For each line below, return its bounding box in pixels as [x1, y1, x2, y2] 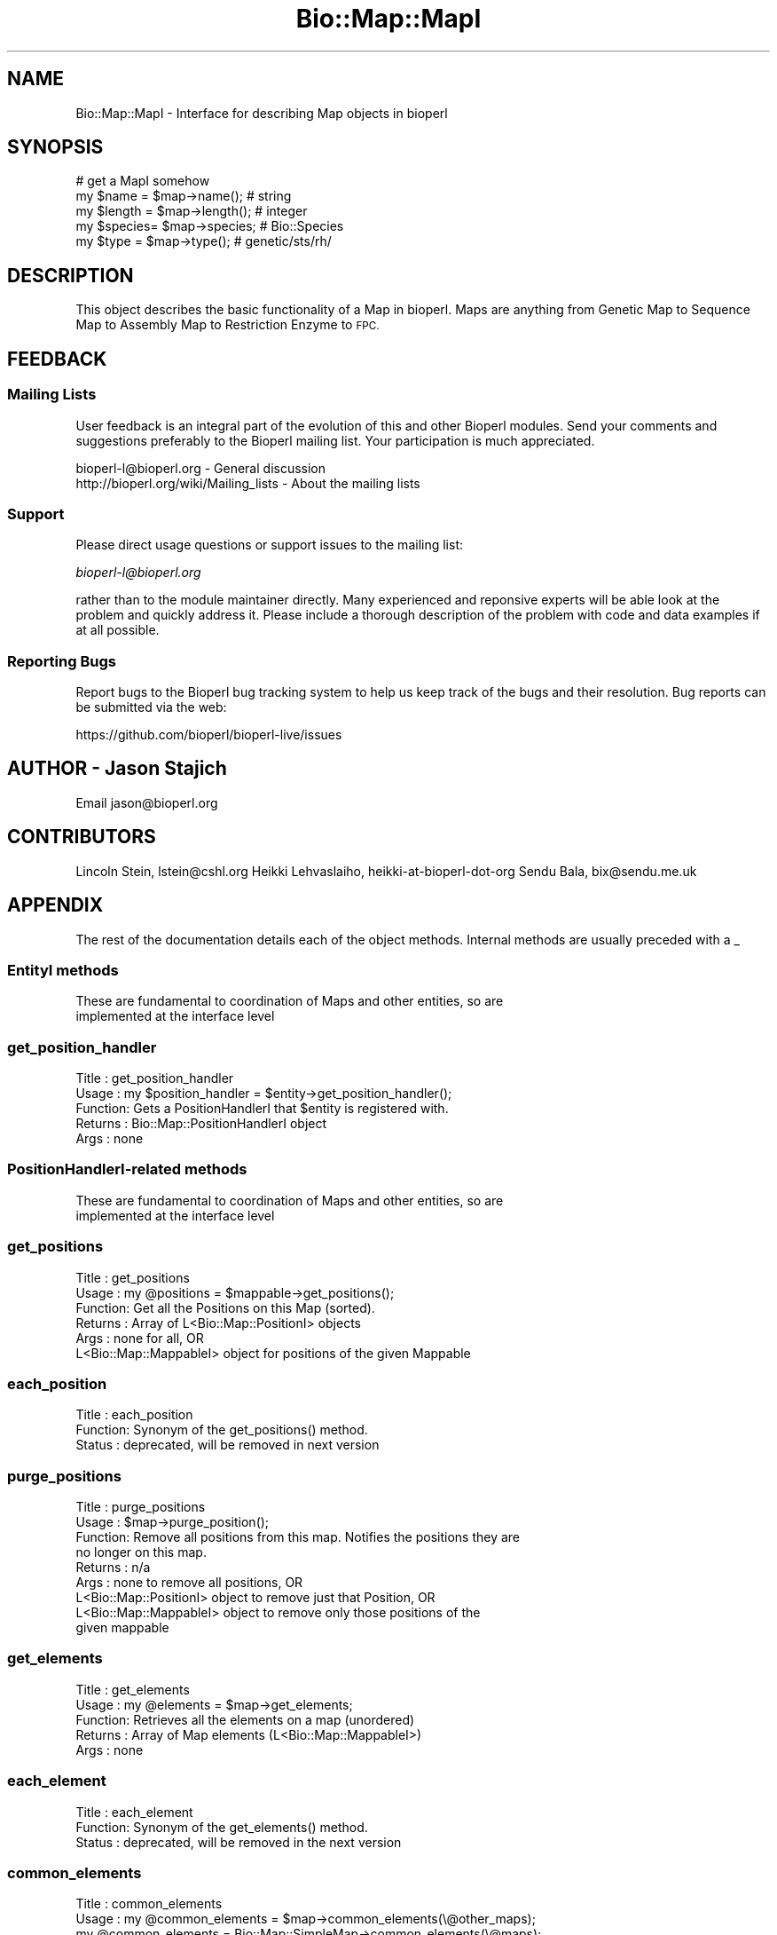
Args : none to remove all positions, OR [75, 1575, 303, 1591]
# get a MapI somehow [75, 173, 210, 189]
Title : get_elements [75, 1681, 190, 1697]
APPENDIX [7, 894, 104, 917]
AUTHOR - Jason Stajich [7, 757, 227, 780]
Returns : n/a [75, 1560, 151, 1576]
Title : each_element [75, 1804, 193, 1820]
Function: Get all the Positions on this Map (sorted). [75, 1299, 375, 1315]
